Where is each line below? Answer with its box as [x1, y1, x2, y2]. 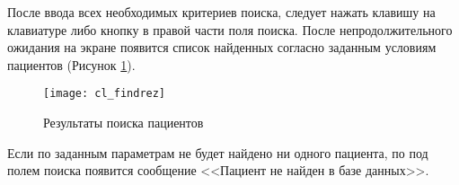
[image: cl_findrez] [43, 87, 166, 101]
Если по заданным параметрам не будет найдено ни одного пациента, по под [7, 143, 428, 162]
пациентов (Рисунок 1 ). [7, 55, 136, 74]
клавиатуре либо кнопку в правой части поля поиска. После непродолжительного [7, 20, 453, 39]
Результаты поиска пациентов [43, 113, 204, 132]
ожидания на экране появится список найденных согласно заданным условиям [7, 38, 437, 57]
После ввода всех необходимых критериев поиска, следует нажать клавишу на [7, 3, 436, 21]
